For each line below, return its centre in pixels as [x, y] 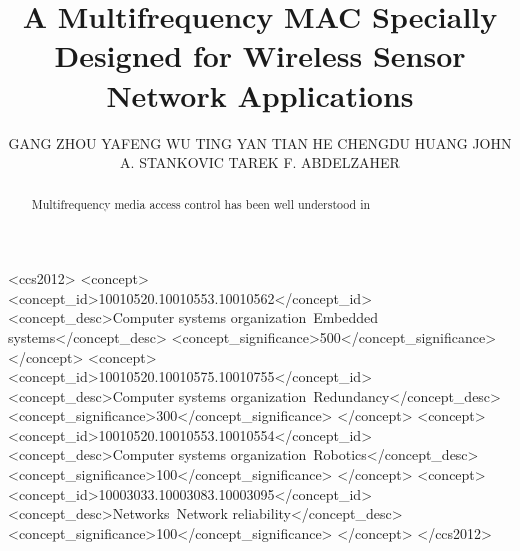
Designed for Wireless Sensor [260, 55]
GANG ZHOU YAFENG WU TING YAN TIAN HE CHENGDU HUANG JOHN [260, 142]
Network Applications [260, 94]
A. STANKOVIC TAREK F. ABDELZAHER [260, 162]
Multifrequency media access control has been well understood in [201, 204]
